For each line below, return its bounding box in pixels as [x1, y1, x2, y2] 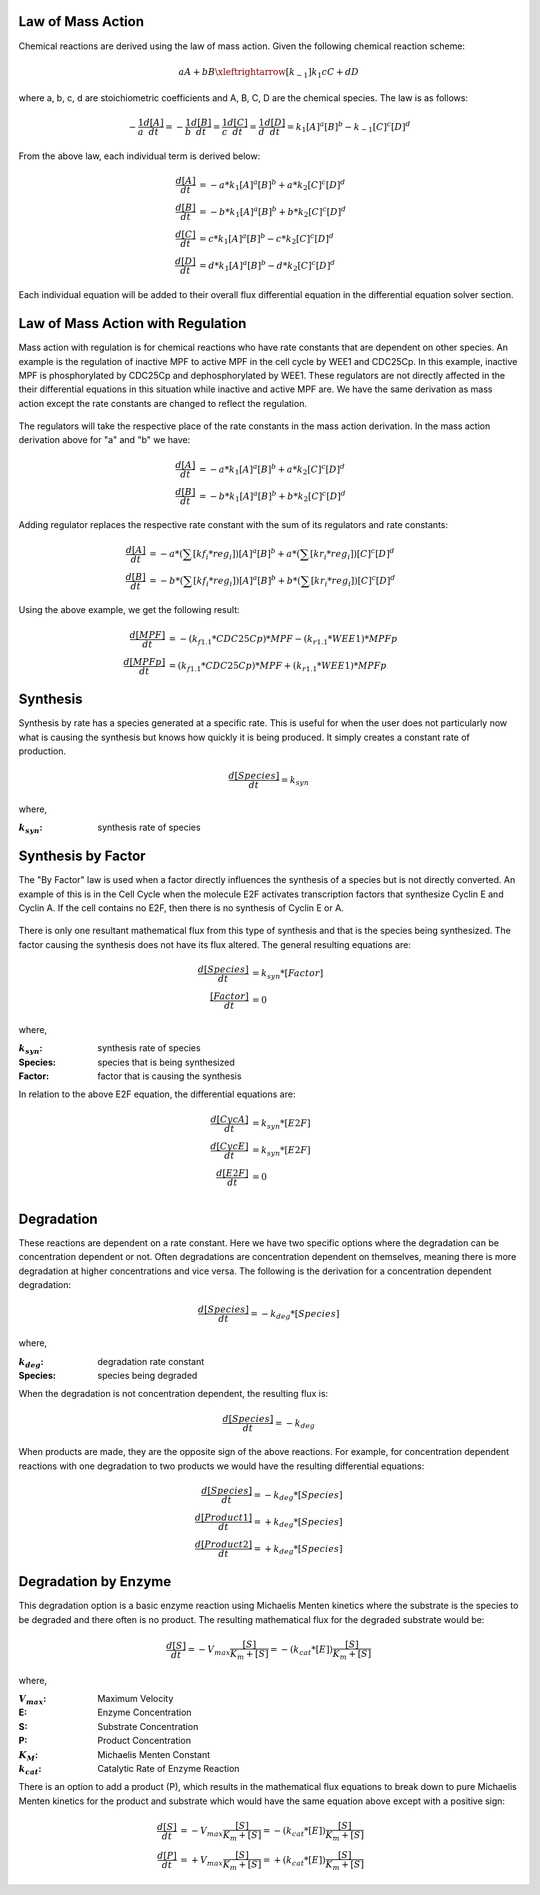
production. [18, 745, 67, 757]
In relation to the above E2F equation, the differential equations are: [18, 1088, 296, 1100]
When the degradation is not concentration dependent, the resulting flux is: [18, 1388, 329, 1400]
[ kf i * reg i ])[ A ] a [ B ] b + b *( [193, 573, 302, 589]
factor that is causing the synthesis [97, 1070, 242, 1082]
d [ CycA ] [210, 1113, 249, 1125]
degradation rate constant [97, 1355, 205, 1367]
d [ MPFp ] [123, 656, 166, 667]
